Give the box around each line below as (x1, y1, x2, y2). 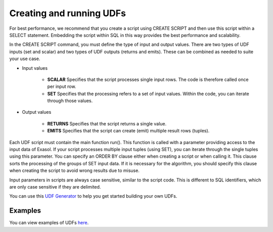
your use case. (9, 56, 40, 62)
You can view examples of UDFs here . (9, 220, 89, 226)
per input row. (47, 83, 76, 89)
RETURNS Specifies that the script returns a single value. (47, 120, 167, 126)
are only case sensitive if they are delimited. (9, 183, 101, 190)
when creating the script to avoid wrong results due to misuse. (9, 167, 140, 174)
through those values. (47, 98, 93, 104)
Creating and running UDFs (9, 8, 126, 19)
